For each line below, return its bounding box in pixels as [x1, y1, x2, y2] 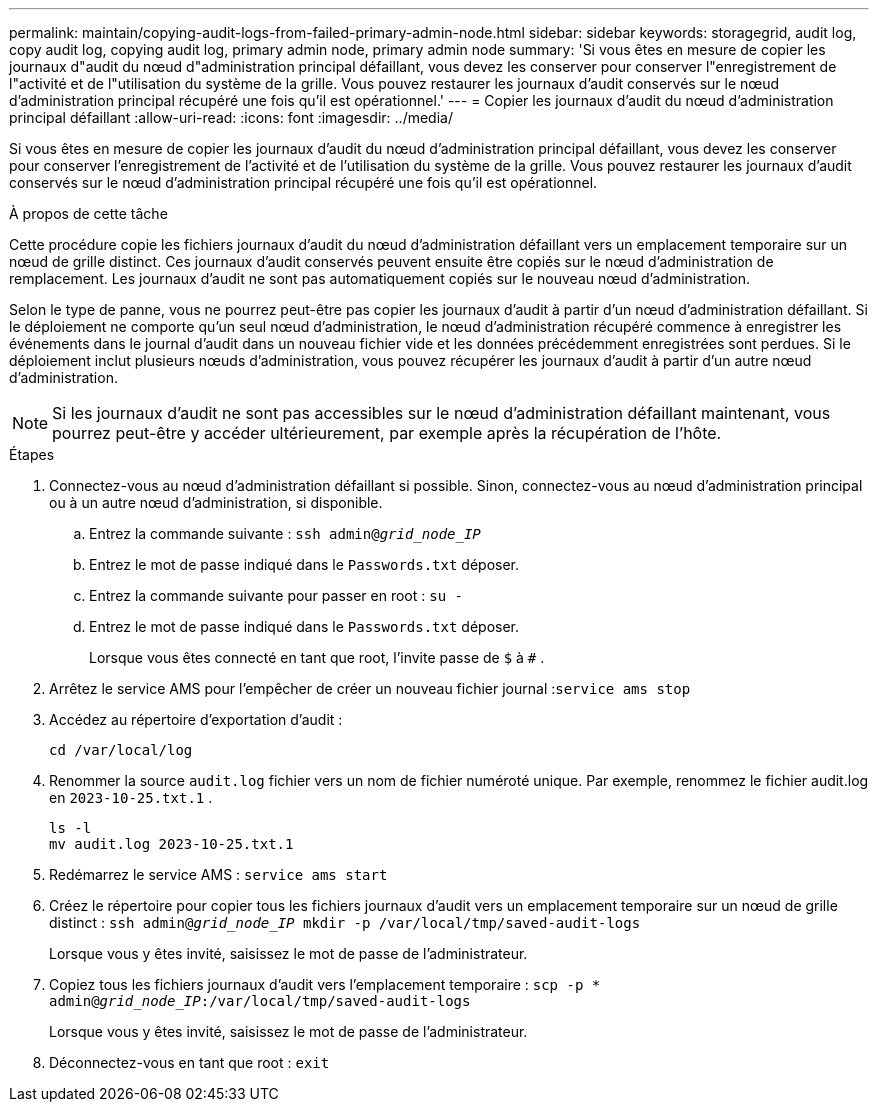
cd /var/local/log [49, 742, 193, 758]
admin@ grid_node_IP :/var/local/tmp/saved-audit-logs [49, 993, 471, 1009]
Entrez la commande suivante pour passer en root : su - [89, 587, 463, 604]
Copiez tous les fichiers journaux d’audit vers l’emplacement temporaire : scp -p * [49, 976, 601, 993]
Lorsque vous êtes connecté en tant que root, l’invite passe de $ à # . [89, 649, 545, 666]
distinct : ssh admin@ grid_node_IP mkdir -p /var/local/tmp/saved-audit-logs [49, 914, 641, 931]
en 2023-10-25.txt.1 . [49, 789, 213, 806]
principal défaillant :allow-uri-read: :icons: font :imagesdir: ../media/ [9, 109, 453, 126]
